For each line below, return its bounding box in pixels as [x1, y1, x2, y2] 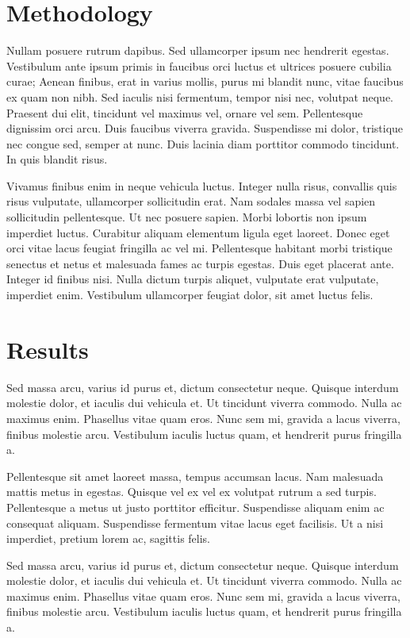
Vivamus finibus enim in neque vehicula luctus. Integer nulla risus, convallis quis [6, 177, 397, 194]
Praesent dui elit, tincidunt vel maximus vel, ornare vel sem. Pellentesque [6, 104, 363, 121]
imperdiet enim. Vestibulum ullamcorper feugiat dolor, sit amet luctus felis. [6, 286, 374, 303]
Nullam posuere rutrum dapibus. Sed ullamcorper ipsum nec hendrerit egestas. [6, 42, 389, 59]
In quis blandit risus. [6, 151, 108, 167]
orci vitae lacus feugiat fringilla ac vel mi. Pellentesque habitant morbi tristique [6, 240, 393, 256]
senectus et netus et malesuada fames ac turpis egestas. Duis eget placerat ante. [6, 255, 394, 271]
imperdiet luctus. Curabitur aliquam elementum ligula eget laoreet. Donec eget [6, 224, 390, 240]
